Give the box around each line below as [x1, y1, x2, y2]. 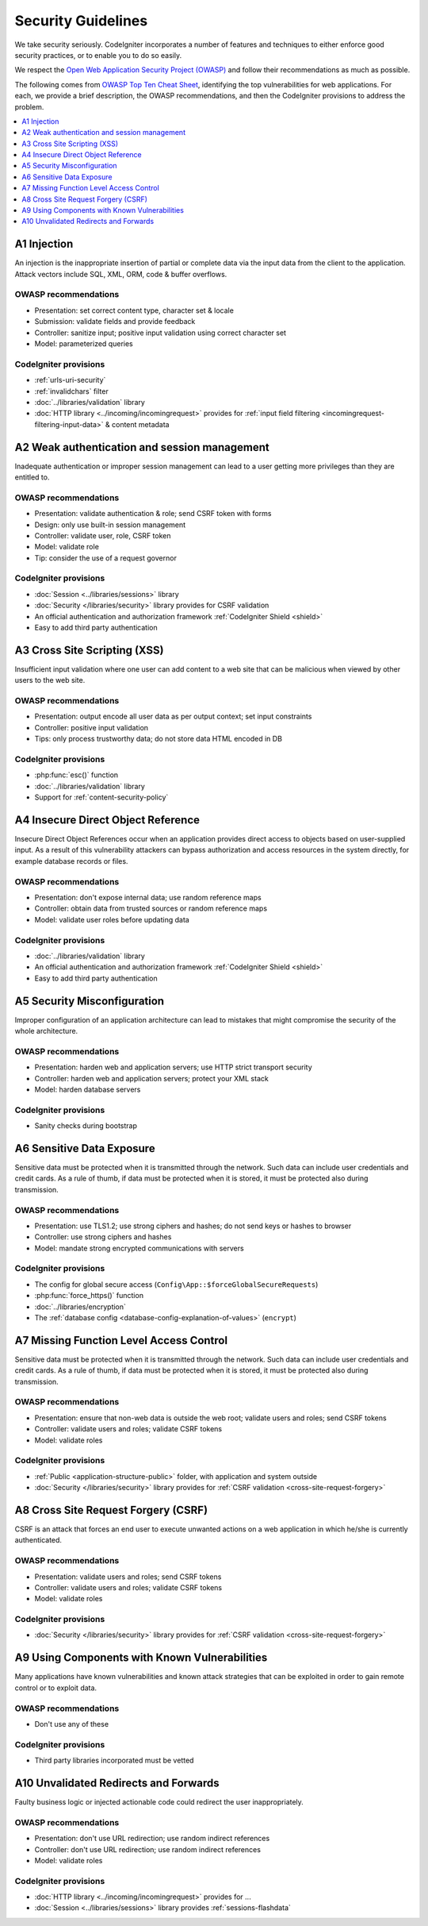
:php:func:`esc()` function [34, 770, 119, 780]
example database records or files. [14, 856, 128, 865]
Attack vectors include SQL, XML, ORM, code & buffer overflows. [14, 269, 227, 279]
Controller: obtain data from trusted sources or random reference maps [34, 903, 268, 913]
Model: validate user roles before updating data [34, 915, 189, 924]
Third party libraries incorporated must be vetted [34, 1755, 194, 1766]
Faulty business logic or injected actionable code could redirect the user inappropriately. [14, 1797, 304, 1806]
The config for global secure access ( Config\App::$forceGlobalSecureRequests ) [34, 1279, 319, 1289]
